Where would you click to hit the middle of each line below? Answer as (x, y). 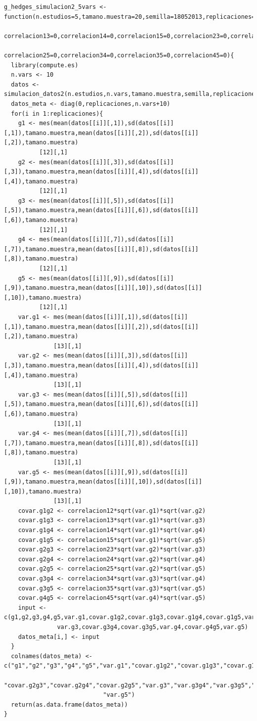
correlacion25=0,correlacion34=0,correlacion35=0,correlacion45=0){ (119, 55)
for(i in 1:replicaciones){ (57, 113)
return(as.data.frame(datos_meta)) (69, 704)
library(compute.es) (45, 65)
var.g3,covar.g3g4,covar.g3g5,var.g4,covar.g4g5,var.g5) (152, 627)
